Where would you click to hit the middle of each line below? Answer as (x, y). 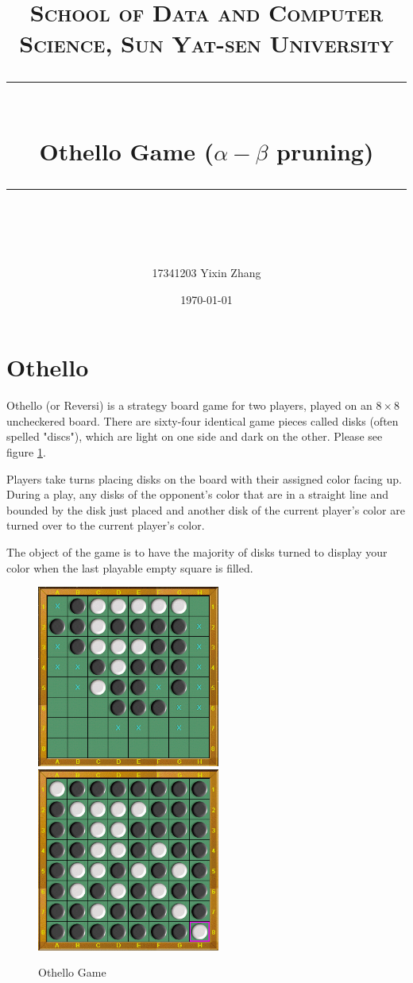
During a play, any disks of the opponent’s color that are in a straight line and (197, 494)
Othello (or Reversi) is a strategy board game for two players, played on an (189, 405)
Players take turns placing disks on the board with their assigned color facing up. (204, 478)
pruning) (325, 150)
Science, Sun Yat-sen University (206, 43)
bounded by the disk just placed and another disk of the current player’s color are (206, 509)
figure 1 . (26, 452)
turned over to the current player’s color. (106, 525)
